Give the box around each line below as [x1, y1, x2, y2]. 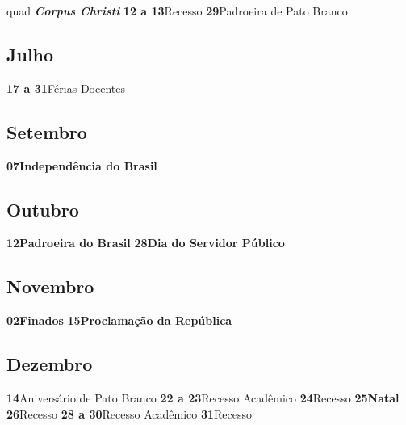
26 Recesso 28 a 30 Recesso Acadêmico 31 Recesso [6, 405, 253, 422]
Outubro [6, 196, 79, 221]
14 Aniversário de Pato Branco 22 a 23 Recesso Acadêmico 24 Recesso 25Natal [6, 389, 400, 406]
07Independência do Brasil [6, 157, 157, 174]
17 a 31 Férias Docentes [6, 79, 125, 96]
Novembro [6, 274, 94, 299]
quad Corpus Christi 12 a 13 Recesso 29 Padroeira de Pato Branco [6, 2, 348, 19]
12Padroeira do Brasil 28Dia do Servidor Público [6, 234, 285, 251]
